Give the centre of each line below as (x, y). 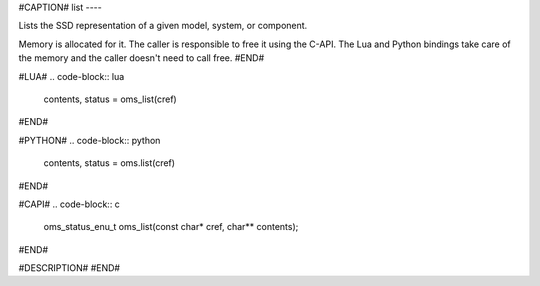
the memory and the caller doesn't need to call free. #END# (141, 58)
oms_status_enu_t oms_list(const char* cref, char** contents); (171, 227)
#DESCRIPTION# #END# (69, 268)
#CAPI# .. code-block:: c (69, 204)
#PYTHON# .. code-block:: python (89, 140)
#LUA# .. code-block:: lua (71, 76)
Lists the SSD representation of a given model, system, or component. (163, 26)
